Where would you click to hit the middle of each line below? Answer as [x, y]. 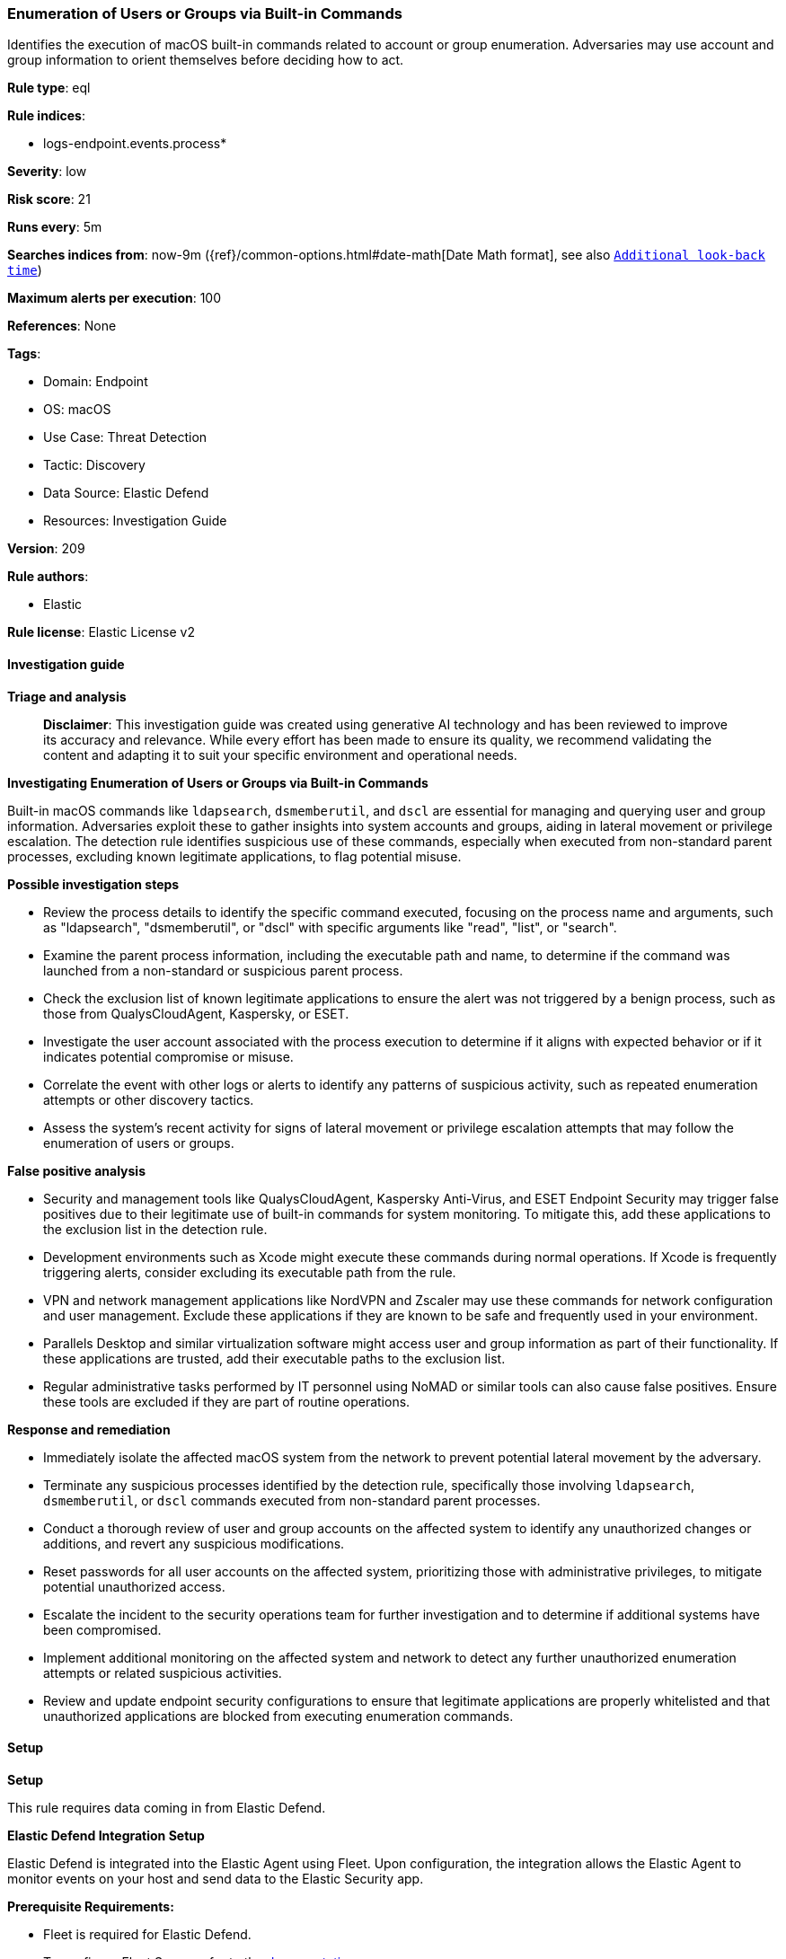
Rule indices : [46, 116]
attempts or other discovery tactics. [149, 1099]
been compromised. [102, 1629]
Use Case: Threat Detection [125, 437]
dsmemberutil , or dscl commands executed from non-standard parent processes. [292, 1500]
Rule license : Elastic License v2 [101, 632]
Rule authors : [48, 577]
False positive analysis [76, 1170]
